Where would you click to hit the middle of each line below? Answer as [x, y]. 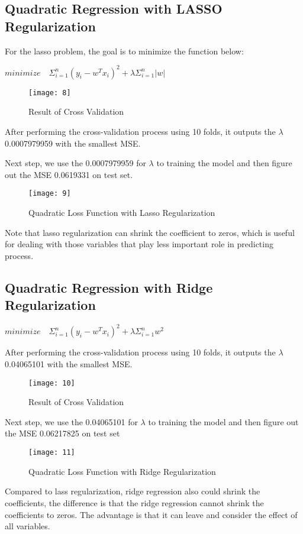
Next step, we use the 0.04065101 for [71, 421]
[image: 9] [50, 194]
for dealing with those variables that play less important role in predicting [139, 244]
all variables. [28, 526]
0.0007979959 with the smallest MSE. [73, 143]
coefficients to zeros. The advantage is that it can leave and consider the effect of [151, 514]
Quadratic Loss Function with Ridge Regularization [122, 471]
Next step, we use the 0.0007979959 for [75, 163]
